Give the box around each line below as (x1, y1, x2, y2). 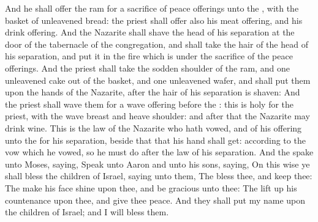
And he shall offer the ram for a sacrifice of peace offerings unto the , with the (5, 2, 299, 14)
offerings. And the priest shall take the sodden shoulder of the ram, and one (5, 61, 290, 74)
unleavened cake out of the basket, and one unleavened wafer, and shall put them (5, 73, 311, 86)
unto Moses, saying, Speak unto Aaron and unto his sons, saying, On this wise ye (5, 157, 310, 170)
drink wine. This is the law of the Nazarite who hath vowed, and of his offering (5, 121, 302, 134)
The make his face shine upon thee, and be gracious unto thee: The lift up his (5, 181, 297, 194)
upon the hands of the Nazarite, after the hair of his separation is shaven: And (5, 86, 300, 98)
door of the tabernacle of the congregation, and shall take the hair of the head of (5, 37, 308, 50)
